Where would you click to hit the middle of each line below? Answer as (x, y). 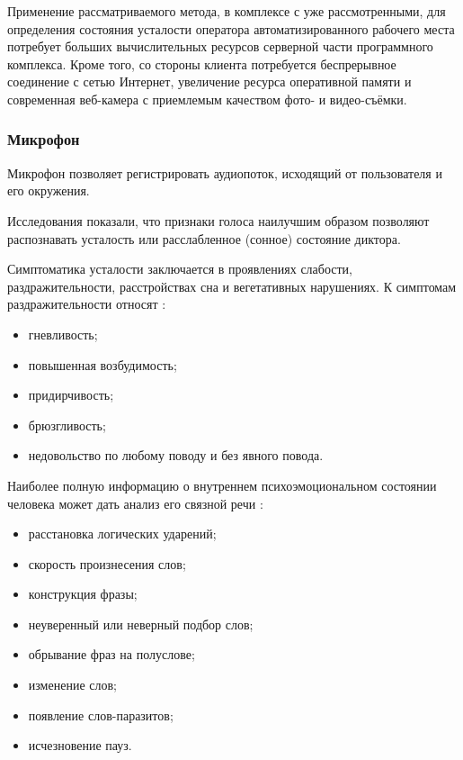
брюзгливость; (67, 425)
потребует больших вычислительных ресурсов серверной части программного (220, 46)
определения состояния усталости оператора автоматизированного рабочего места (231, 28)
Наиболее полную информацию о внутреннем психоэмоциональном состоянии (222, 485)
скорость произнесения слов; (107, 563)
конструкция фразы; (83, 594)
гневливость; (63, 334)
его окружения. (49, 190)
